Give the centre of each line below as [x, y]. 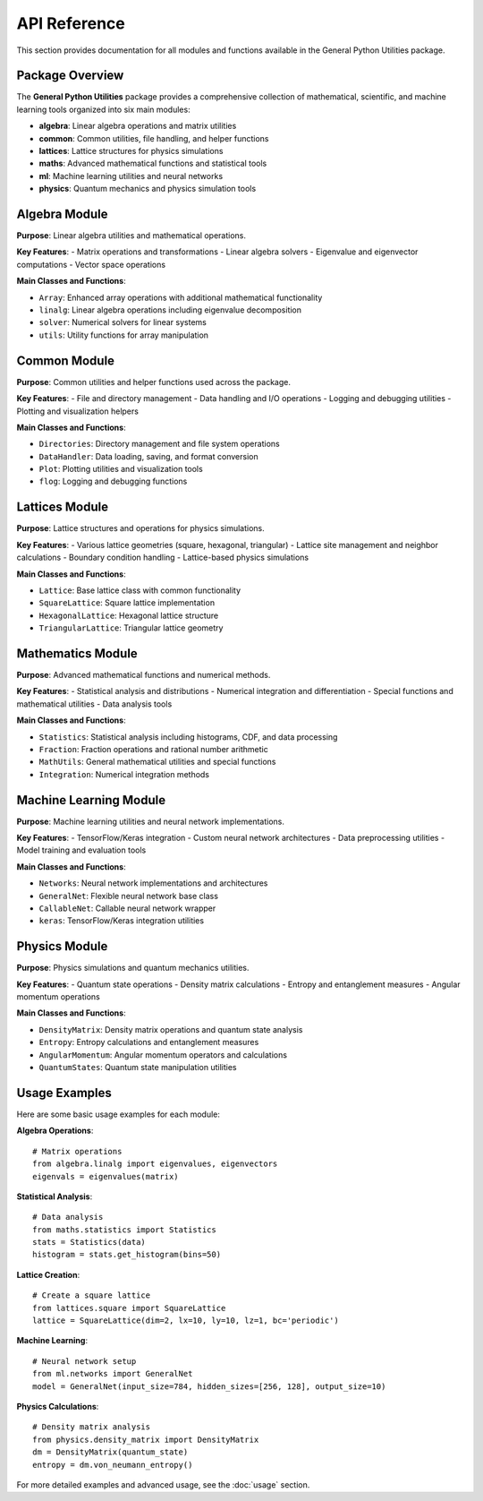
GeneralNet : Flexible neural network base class [129, 896]
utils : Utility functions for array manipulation [124, 335]
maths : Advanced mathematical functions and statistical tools [153, 163]
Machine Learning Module [91, 800]
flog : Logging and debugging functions [113, 481]
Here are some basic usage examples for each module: [119, 1114]
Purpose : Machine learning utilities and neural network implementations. [151, 821]
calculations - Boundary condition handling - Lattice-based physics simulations [163, 558]
